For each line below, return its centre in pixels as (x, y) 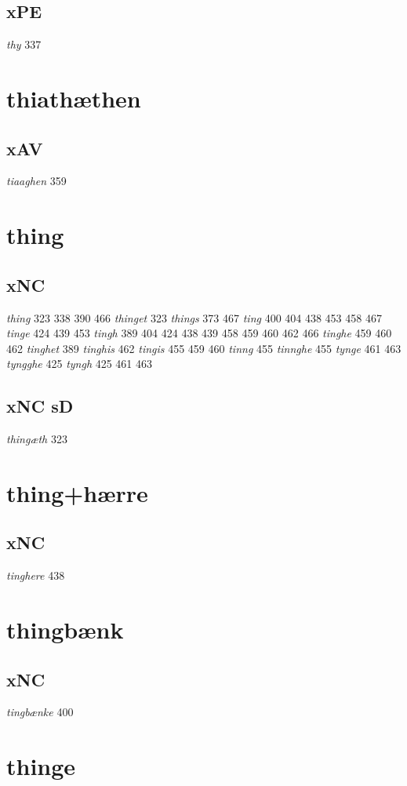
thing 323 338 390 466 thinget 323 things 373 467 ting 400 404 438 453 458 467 (194, 317)
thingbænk (65, 630)
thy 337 (24, 44)
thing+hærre (77, 492)
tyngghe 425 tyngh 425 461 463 (80, 364)
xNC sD (40, 406)
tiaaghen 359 (36, 181)
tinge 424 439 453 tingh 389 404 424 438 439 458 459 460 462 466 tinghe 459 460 (199, 333)
